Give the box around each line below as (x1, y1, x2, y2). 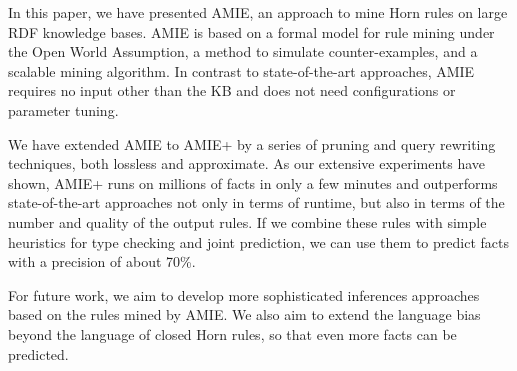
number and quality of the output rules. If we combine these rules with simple (8, 211, 487, 232)
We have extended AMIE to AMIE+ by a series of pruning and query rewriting (8, 133, 496, 154)
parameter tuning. (8, 99, 119, 120)
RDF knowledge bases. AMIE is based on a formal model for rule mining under (8, 21, 495, 42)
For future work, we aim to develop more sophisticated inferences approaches (8, 284, 480, 305)
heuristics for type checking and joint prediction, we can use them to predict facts (8, 231, 509, 252)
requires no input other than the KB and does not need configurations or (8, 80, 456, 101)
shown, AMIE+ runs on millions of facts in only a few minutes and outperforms (8, 172, 498, 193)
